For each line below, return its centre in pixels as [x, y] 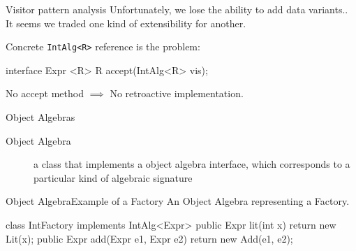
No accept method [45, 93]
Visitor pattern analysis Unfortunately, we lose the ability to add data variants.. [177, 9]
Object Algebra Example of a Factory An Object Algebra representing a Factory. [178, 201]
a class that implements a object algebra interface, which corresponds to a [192, 164]
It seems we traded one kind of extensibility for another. [126, 23]
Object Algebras [40, 117]
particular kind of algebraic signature [113, 177]
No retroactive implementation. [177, 93]
